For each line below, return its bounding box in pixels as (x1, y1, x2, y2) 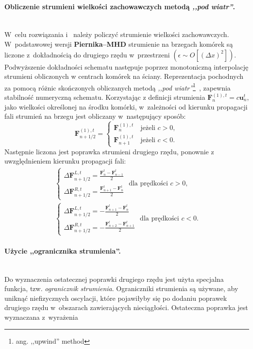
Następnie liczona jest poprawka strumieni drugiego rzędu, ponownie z (4, 146, 214, 156)
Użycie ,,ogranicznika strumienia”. (4, 245, 121, 256)
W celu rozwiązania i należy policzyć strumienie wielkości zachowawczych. (4, 29, 229, 39)
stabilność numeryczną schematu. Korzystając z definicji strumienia (4, 92, 205, 102)
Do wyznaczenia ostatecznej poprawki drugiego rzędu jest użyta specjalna (4, 274, 224, 284)
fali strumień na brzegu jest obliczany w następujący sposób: (4, 111, 186, 121)
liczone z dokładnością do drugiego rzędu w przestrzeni (4, 49, 170, 59)
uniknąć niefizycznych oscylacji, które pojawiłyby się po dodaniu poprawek (4, 293, 227, 303)
